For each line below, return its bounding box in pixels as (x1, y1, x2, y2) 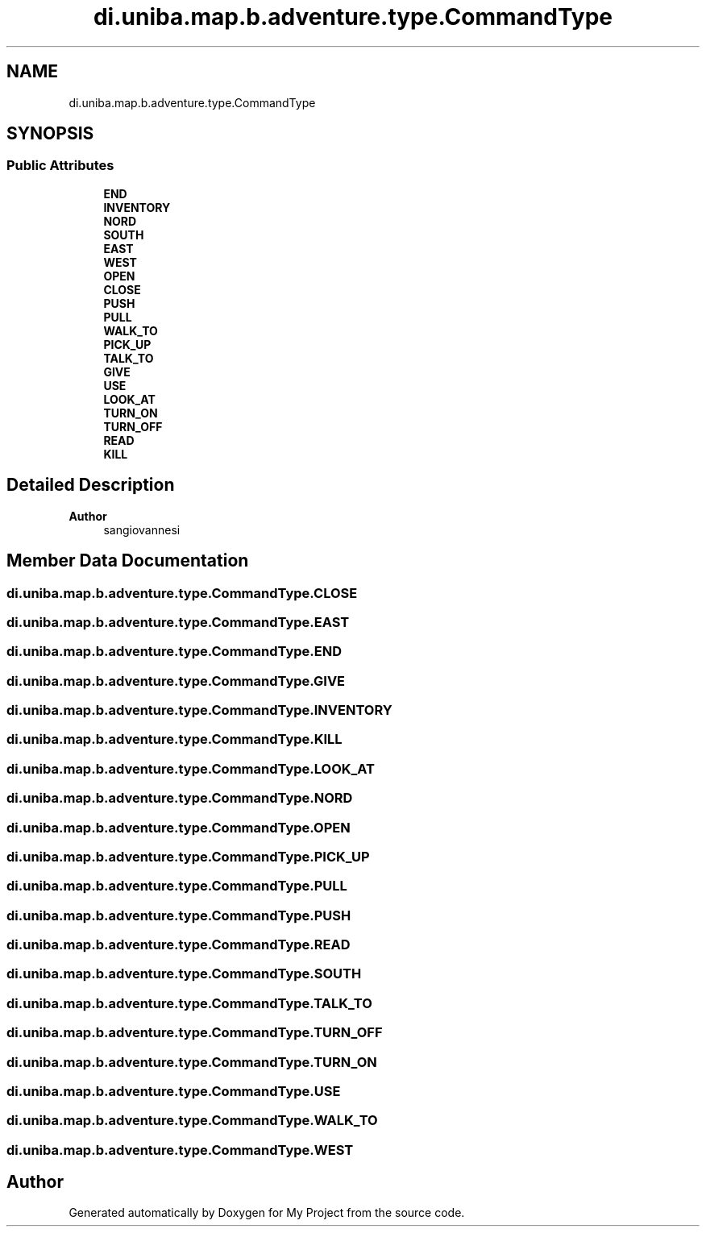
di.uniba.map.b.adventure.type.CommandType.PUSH (6, 907, 351, 924)
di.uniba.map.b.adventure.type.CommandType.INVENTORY (6, 702, 392, 718)
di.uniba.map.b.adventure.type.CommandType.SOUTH (6, 965, 362, 982)
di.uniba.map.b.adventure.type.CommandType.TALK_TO (6, 994, 372, 1011)
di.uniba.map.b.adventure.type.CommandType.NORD (6, 790, 353, 807)
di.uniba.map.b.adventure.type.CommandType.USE (6, 1082, 341, 1099)
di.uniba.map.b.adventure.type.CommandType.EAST (6, 613, 350, 630)
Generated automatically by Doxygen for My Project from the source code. (69, 1206, 465, 1220)
